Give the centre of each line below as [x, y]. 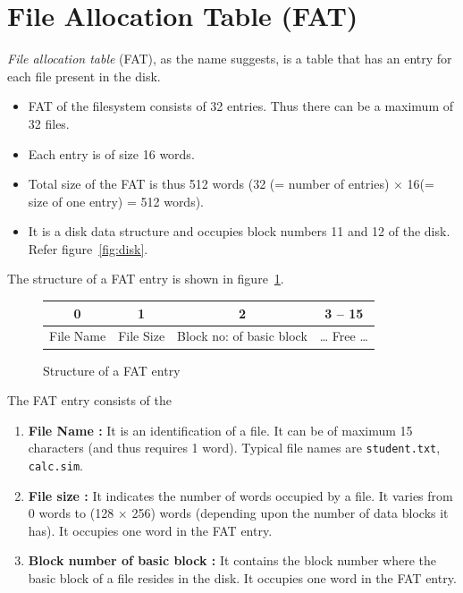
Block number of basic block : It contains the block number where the [232, 560]
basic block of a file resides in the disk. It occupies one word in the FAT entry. [242, 577]
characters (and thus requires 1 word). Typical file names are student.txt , [234, 448]
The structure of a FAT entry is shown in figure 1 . [146, 279]
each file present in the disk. [84, 76]
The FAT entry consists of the [90, 400]
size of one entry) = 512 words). [116, 201]
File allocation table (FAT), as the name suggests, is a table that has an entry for [230, 59]
